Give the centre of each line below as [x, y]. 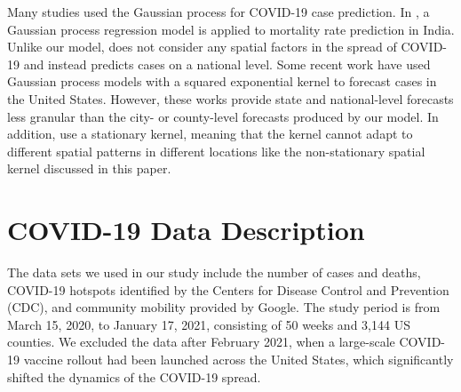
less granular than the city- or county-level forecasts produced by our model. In [223, 116]
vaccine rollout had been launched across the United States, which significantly [238, 360]
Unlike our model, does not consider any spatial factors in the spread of [202, 47]
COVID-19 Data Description [186, 230]
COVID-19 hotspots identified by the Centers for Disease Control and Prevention [228, 289]
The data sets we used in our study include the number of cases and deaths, [214, 272]
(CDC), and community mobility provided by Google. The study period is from [224, 307]
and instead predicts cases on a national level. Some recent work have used [227, 64]
